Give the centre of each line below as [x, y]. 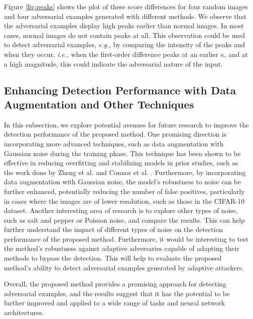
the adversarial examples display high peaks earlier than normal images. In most [124, 26]
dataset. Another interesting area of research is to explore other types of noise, [121, 210]
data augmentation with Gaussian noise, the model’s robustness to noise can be [123, 182]
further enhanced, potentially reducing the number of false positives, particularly [124, 191]
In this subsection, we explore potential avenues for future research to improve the [126, 124]
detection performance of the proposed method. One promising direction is [115, 134]
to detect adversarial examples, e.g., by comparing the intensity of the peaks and [125, 44]
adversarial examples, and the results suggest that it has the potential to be [117, 293]
